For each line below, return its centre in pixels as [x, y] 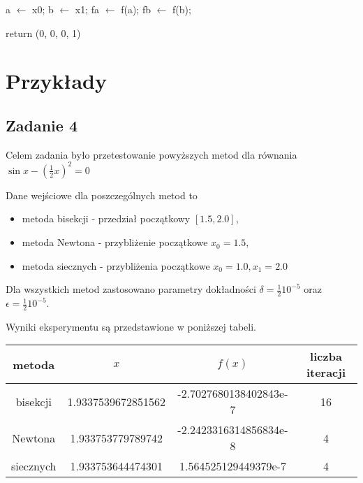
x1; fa [87, 9]
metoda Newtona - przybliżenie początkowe [115, 242]
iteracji [326, 373]
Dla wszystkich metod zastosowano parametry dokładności [131, 289]
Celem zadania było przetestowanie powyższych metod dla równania [151, 154]
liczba [326, 356]
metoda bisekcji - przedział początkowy [106, 218]
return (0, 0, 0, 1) [43, 33]
